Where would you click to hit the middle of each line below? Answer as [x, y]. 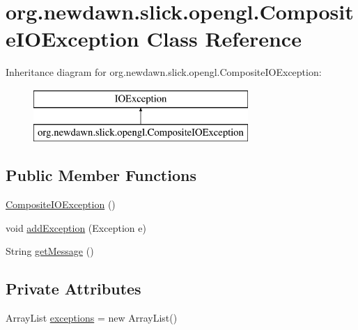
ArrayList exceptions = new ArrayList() [92, 318]
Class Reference [224, 39]
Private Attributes [73, 289]
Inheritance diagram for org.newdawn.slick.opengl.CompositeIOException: [164, 72]
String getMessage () [50, 251]
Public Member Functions [101, 175]
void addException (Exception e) [76, 227]
